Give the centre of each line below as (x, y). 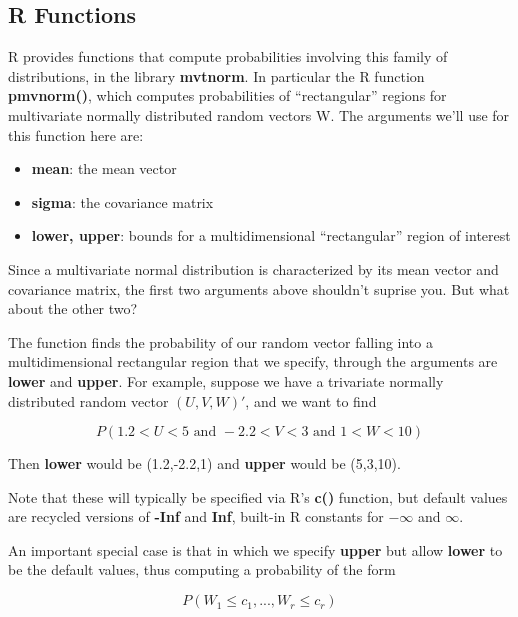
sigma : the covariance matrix (122, 201)
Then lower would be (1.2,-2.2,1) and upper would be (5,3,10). (204, 463)
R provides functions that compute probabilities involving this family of (228, 56)
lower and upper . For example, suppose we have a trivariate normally (226, 380)
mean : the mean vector (104, 168)
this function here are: (76, 134)
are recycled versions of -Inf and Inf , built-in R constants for (196, 516)
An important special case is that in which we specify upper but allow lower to (255, 549)
